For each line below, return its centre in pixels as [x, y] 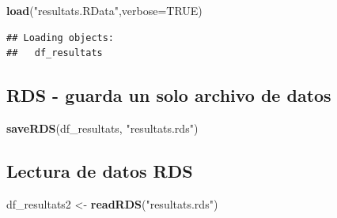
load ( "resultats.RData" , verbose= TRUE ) [104, 10]
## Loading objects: [61, 38]
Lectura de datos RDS [100, 170]
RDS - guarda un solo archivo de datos [169, 95]
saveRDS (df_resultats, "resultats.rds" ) [102, 128]
